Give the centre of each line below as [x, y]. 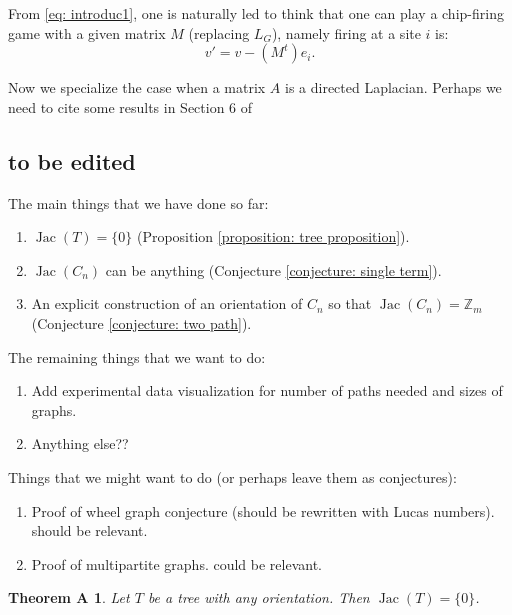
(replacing [219, 32]
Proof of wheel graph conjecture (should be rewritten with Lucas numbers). [263, 510]
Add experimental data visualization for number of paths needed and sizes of [267, 390]
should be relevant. [89, 530]
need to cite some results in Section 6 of [130, 106]
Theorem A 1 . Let [69, 597]
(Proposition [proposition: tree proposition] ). [273, 236]
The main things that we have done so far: [138, 202]
